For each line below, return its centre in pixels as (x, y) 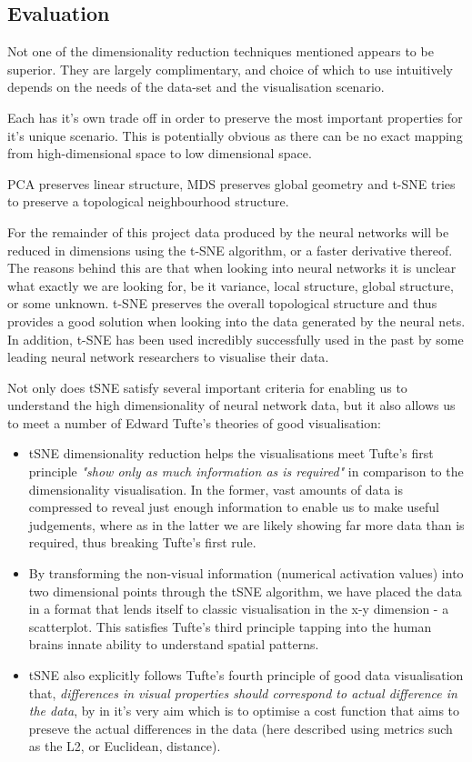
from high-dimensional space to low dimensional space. (160, 153)
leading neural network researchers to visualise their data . (168, 357)
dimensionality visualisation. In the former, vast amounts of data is (216, 489)
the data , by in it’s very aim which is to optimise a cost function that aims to (244, 711)
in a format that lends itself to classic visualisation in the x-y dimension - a (239, 609)
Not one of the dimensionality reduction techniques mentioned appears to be (221, 51)
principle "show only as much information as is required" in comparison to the (246, 471)
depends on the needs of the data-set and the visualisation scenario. (196, 87)
